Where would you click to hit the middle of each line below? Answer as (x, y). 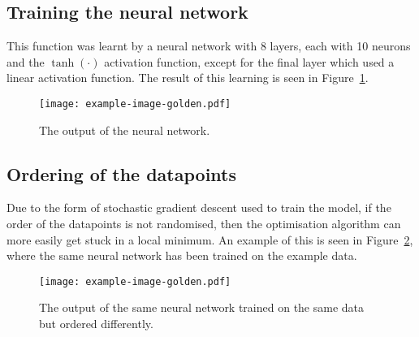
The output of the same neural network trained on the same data (202, 307)
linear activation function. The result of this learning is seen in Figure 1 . (188, 78)
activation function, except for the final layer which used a (249, 61)
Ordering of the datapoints (121, 173)
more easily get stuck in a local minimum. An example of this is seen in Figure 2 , (210, 239)
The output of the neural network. (125, 130)
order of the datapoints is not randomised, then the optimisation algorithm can (204, 224)
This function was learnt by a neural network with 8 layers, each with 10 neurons (209, 46)
